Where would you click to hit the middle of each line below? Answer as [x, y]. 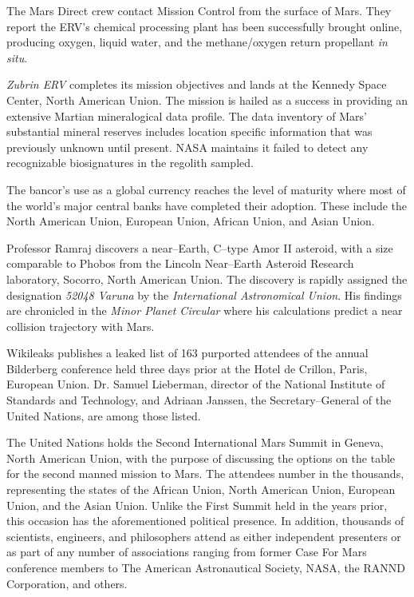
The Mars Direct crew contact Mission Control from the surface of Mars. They [199, 10]
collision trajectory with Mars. [81, 326]
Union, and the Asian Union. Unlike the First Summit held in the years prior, [197, 505]
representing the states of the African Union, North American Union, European [201, 490]
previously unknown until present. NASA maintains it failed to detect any [187, 147]
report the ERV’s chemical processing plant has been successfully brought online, [205, 26]
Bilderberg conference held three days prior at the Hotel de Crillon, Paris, [187, 368]
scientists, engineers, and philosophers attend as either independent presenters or [204, 536]
